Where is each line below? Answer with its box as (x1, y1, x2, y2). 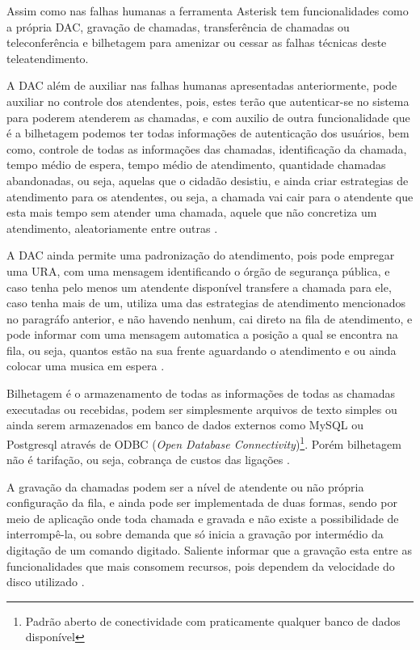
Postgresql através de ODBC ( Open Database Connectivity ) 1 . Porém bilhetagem (6, 433, 401, 452)
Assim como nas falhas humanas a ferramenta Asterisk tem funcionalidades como (6, 2, 409, 19)
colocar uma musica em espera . (6, 357, 165, 374)
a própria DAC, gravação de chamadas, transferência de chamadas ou (6, 18, 350, 35)
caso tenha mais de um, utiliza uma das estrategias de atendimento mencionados (6, 294, 405, 311)
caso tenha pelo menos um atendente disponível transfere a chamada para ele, (6, 278, 392, 295)
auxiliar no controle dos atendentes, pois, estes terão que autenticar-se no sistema (6, 92, 409, 109)
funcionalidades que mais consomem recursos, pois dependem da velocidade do (6, 557, 395, 574)
